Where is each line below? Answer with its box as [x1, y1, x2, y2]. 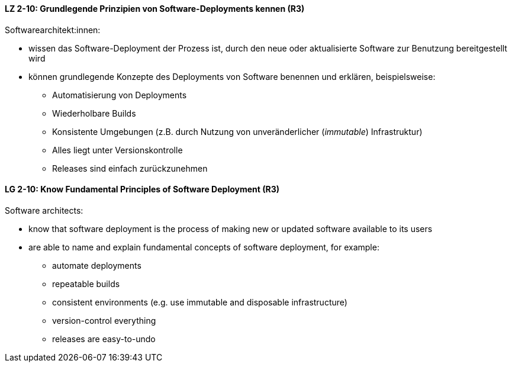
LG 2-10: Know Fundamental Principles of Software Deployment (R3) [5, 184, 280, 195]
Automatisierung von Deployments [52, 89, 187, 100]
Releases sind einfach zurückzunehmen [52, 163, 208, 173]
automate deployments [52, 260, 141, 271]
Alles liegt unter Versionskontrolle [52, 144, 183, 155]
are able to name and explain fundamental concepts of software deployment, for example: [28, 242, 379, 252]
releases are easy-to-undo [52, 333, 156, 344]
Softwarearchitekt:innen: [5, 24, 101, 35]
